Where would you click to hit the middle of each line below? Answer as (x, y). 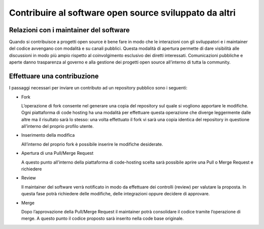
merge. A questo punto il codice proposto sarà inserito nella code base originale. (103, 219)
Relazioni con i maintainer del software (69, 30)
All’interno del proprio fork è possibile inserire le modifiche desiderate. (92, 144)
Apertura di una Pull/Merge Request (57, 153)
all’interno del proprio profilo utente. (57, 126)
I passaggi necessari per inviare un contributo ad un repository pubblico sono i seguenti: (98, 88)
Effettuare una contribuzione (54, 76)
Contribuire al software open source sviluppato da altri (122, 13)
